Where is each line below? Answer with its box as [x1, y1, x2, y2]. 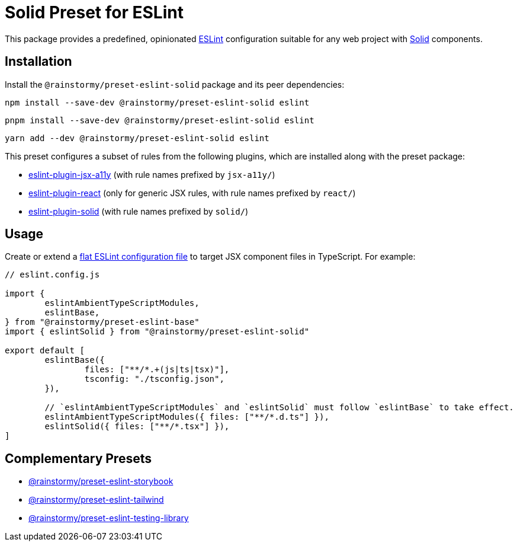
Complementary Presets [5, 451, 152, 466]
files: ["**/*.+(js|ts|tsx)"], [84, 365, 230, 375]
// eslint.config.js [5, 270, 100, 280]
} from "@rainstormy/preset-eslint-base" [5, 317, 200, 327]
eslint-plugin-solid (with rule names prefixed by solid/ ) [28, 206, 249, 216]
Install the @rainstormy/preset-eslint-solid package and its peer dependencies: [5, 79, 345, 90]
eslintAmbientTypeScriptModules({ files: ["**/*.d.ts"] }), [44, 412, 329, 422]
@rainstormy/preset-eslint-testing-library [28, 513, 189, 523]
